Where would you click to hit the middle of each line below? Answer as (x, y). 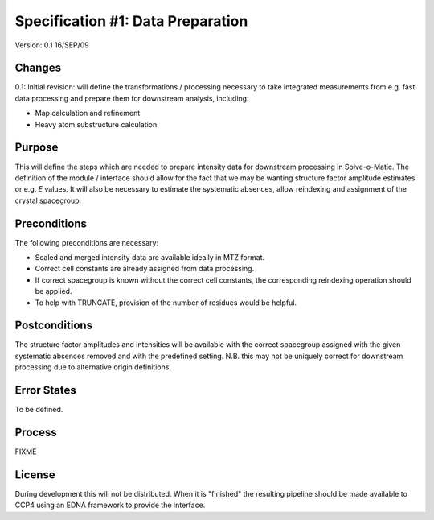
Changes (38, 68)
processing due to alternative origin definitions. (93, 367)
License (35, 475)
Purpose (37, 148)
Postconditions (53, 326)
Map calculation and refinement (88, 113)
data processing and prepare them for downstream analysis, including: (132, 98)
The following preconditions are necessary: (87, 242)
